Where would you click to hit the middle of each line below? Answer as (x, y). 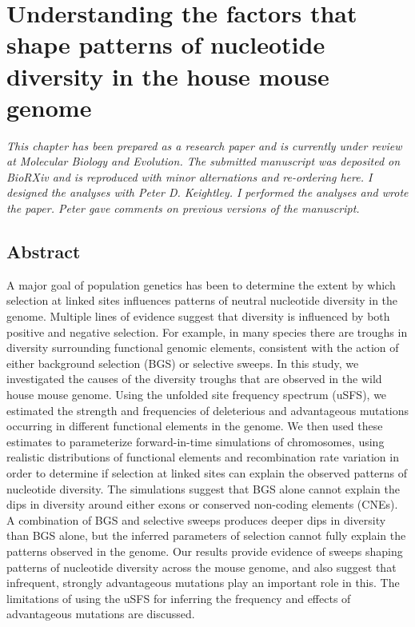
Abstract (44, 252)
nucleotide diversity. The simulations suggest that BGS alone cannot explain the (203, 488)
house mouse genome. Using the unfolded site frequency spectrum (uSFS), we (197, 395)
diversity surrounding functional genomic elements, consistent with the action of (203, 347)
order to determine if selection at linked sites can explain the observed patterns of (207, 472)
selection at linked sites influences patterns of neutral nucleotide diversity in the (202, 300)
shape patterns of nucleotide (166, 44)
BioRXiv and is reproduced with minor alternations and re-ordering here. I (190, 176)
